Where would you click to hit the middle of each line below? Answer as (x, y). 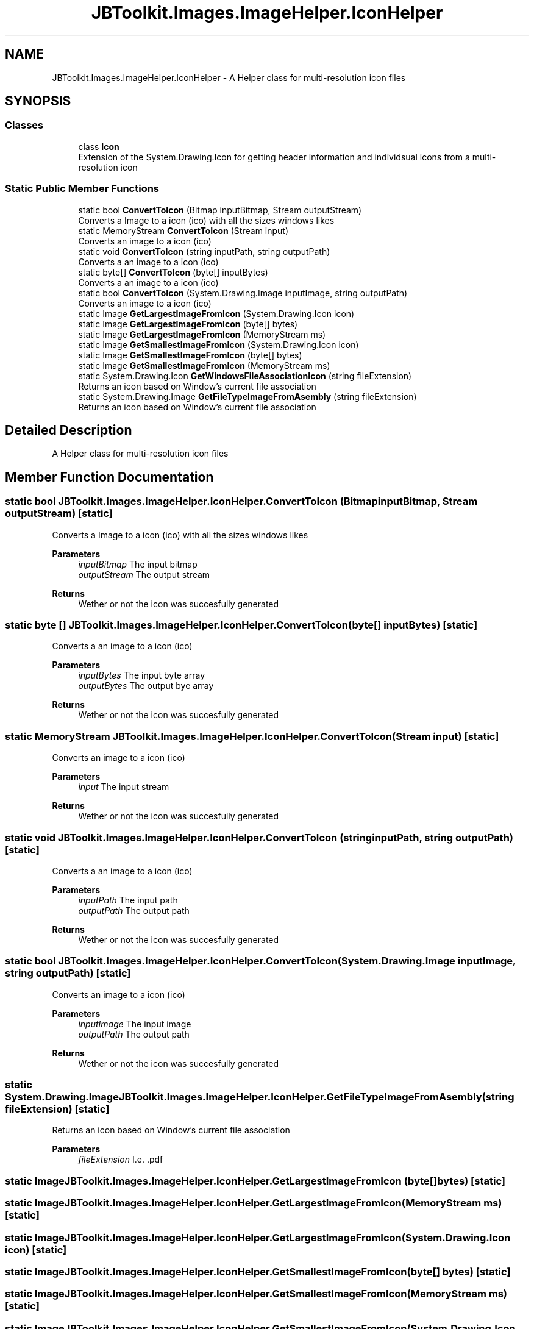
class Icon (99, 146)
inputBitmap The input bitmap (138, 564)
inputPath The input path (128, 900)
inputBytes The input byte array (142, 675)
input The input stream (124, 787)
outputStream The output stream (144, 574)
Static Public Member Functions (82, 189)
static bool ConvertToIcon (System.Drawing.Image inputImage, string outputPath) (243, 293)
